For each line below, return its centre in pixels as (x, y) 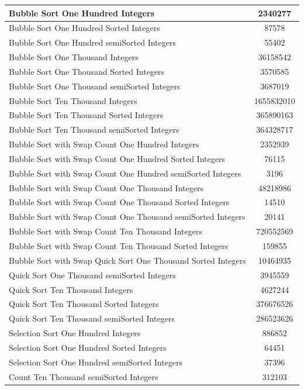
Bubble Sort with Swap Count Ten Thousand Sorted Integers (119, 246)
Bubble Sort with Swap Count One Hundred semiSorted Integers (125, 173)
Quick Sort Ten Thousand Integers (71, 289)
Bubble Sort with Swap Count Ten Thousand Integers (106, 231)
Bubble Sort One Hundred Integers (82, 13)
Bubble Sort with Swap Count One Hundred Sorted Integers (117, 158)
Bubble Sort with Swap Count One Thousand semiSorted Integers (127, 217)
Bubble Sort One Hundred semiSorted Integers (92, 42)
